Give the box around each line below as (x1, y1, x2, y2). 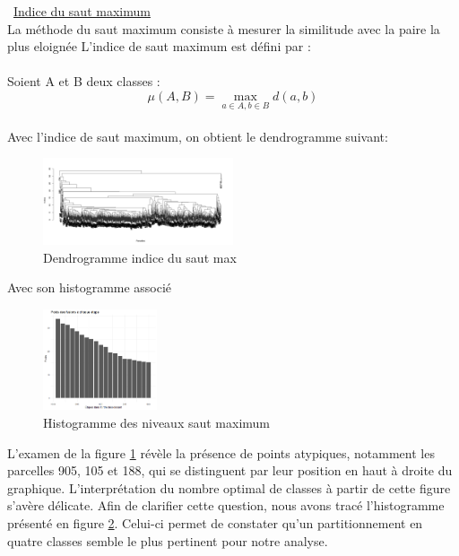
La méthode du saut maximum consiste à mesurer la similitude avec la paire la (7, 19, 440, 38)
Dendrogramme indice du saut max (43, 248, 237, 266)
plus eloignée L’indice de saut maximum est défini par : (7, 37, 311, 56)
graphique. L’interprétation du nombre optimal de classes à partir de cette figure (7, 478, 451, 497)
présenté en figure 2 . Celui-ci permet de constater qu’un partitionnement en (7, 513, 423, 532)
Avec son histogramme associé (7, 278, 172, 297)
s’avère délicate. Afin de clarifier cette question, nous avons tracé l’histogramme (7, 496, 445, 515)
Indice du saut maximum (13, 2, 151, 20)
